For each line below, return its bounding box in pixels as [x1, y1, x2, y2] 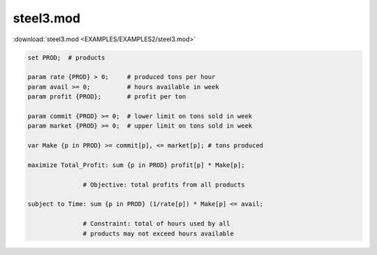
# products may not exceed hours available [82, 229, 234, 238]
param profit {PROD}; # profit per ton [27, 93, 186, 101]
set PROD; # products [27, 53, 105, 61]
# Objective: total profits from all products [82, 180, 245, 189]
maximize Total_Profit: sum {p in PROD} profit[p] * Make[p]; [27, 161, 245, 169]
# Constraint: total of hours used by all [82, 220, 230, 228]
